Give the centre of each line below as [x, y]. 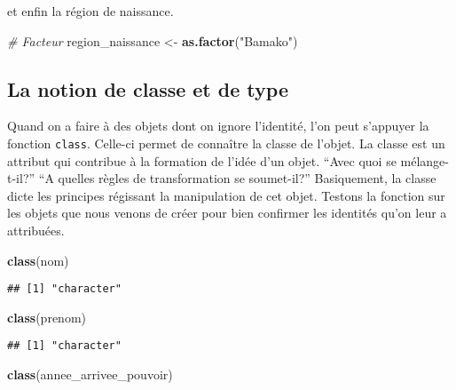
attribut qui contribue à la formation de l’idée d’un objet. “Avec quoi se [202, 160]
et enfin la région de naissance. [90, 11]
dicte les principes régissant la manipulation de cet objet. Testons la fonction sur [226, 195]
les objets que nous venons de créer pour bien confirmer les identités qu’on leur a [227, 213]
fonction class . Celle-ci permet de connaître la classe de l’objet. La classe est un [226, 143]
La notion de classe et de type [148, 88]
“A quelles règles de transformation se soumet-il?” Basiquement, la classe [237, 178]
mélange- [425, 160]
